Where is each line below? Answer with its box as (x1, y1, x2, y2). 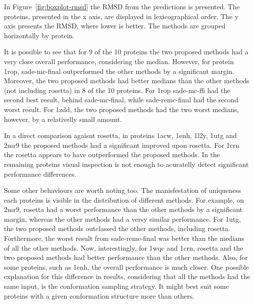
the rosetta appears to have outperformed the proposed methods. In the (4, 149, 220, 160)
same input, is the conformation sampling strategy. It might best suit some (4, 281, 229, 291)
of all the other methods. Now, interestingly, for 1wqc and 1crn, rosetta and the (4, 242, 243, 253)
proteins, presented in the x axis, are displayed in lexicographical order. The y (4, 11, 239, 21)
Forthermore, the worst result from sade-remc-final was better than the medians (4, 233, 245, 243)
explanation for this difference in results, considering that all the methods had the (4, 271, 251, 281)
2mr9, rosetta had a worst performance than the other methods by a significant (4, 204, 243, 214)
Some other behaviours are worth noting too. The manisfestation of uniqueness (4, 185, 241, 195)
